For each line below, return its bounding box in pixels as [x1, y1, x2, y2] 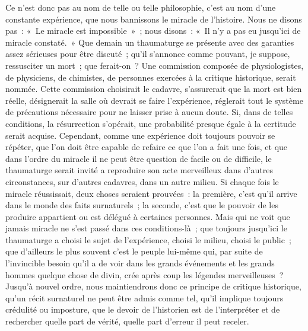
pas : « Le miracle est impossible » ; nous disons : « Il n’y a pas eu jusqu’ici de [5, 24, 301, 37]
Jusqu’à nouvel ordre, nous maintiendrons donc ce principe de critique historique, [5, 280, 301, 292]
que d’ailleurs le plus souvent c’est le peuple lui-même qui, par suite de [5, 245, 263, 257]
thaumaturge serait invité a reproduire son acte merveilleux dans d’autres [5, 164, 273, 176]
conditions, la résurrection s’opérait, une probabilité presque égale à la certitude [5, 117, 296, 129]
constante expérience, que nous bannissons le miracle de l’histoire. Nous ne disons [5, 12, 302, 25]
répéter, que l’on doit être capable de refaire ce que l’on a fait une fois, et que [5, 141, 288, 153]
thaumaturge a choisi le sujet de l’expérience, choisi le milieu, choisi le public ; [5, 233, 291, 246]
